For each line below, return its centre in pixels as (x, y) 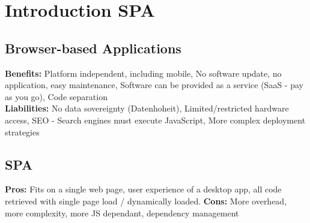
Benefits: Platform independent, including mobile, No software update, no (143, 73)
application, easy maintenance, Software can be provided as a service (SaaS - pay (154, 85)
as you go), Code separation (56, 96)
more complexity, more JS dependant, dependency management (122, 213)
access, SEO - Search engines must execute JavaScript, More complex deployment (155, 120)
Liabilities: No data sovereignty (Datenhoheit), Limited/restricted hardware (147, 108)
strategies (22, 132)
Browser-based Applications (93, 48)
